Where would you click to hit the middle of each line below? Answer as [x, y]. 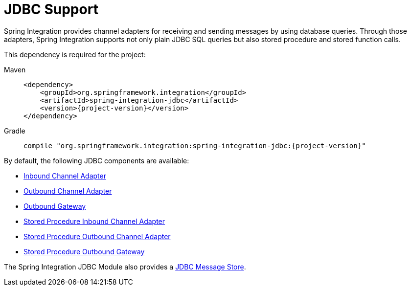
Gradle [15, 131]
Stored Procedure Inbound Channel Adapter [94, 221]
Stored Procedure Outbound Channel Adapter [97, 236]
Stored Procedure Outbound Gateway [84, 251]
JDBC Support [51, 9]
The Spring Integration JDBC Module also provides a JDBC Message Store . [125, 267]
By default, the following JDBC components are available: [97, 160]
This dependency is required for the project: [75, 54]
